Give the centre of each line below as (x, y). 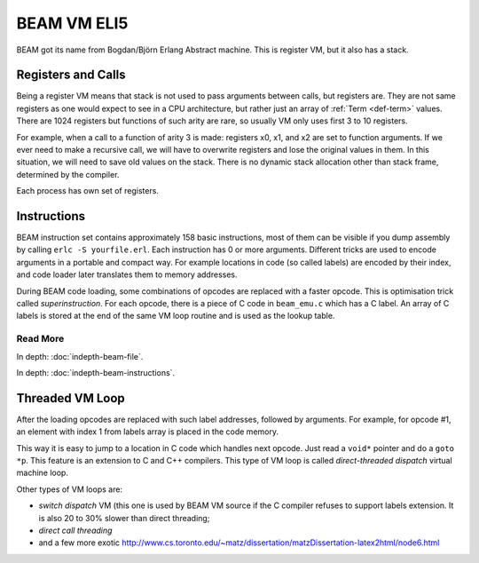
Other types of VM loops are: (70, 489)
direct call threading (75, 530)
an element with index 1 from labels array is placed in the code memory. (148, 432)
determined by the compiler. (68, 174)
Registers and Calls (71, 75)
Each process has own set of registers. (88, 191)
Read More (40, 339)
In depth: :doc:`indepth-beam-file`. (80, 356)
